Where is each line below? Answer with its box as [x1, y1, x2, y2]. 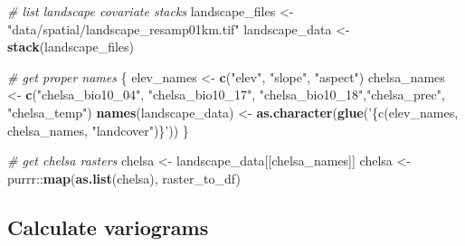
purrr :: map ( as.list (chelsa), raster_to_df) [7, 168, 241, 187]
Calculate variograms [7, 213, 209, 241]
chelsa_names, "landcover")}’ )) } [7, 120, 189, 139]
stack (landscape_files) [7, 37, 135, 56]
